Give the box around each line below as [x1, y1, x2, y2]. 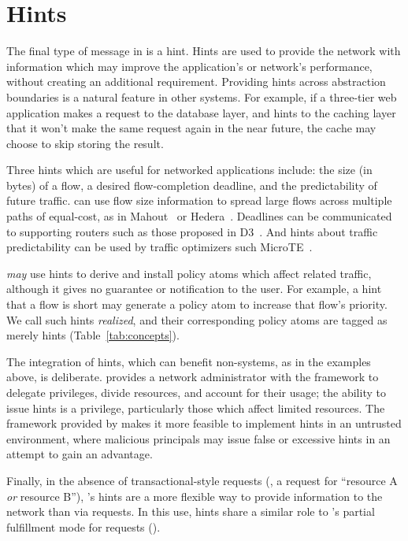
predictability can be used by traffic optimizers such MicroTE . [6, 239, 313, 255]
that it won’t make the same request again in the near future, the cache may [6, 120, 376, 136]
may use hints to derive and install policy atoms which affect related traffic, [6, 265, 372, 281]
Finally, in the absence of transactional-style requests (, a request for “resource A [6, 472, 398, 488]
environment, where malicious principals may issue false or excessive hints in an [6, 430, 391, 447]
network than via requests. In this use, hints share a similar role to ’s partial [6, 503, 375, 520]
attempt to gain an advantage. [6, 446, 153, 462]
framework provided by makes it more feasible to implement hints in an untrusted [6, 415, 402, 432]
